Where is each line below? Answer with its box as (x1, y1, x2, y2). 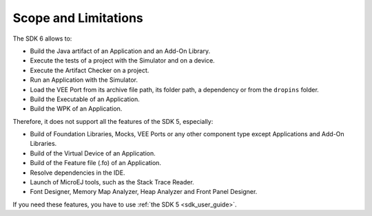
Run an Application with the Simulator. (30, 76, 138, 84)
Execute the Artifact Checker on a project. (30, 66, 149, 74)
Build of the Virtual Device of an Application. (30, 149, 156, 158)
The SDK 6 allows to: (12, 34, 72, 43)
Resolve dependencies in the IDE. (30, 169, 125, 177)
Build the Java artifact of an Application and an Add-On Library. (30, 47, 210, 55)
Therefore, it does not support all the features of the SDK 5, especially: (12, 117, 214, 125)
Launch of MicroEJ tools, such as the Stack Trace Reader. (30, 178, 194, 186)
